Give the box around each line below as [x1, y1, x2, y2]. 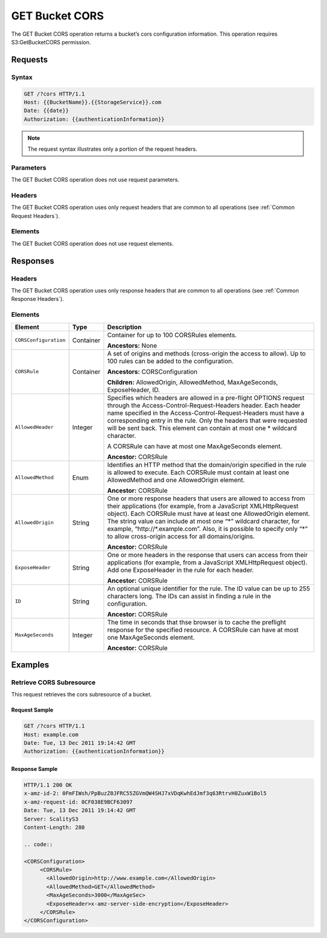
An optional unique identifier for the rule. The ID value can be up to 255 [107, 584, 310, 593]
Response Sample [11, 765, 58, 773]
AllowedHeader [15, 424, 54, 431]
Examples [11, 659, 50, 670]
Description [107, 323, 142, 331]
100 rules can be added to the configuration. [107, 357, 234, 365]
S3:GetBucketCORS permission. [11, 38, 91, 45]
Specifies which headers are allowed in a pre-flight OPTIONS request [107, 394, 305, 402]
